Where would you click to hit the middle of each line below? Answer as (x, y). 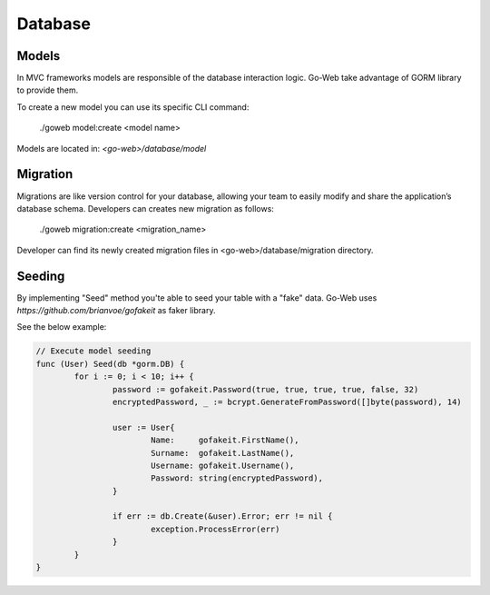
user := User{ (144, 427)
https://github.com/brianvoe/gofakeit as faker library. (116, 310)
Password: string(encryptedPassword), (237, 478)
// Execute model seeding (93, 351)
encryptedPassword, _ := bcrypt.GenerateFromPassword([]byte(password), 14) (287, 402)
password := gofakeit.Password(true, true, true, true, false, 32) (265, 389)
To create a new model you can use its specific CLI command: (133, 107)
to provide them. (48, 90)
